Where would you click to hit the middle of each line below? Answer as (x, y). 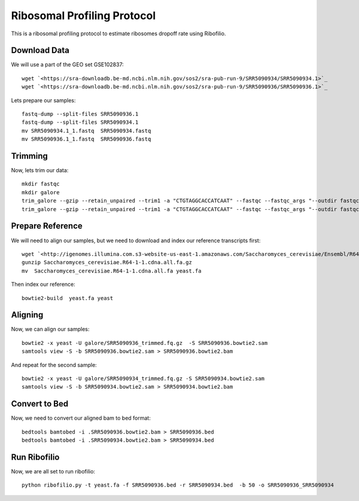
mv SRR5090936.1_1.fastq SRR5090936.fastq (86, 139)
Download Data (40, 51)
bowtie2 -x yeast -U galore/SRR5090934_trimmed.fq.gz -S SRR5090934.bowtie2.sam (143, 378)
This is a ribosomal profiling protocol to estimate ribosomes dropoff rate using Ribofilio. (118, 33)
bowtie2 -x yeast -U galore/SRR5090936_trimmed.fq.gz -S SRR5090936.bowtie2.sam (145, 343)
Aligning (27, 315)
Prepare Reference (47, 226)
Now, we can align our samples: (50, 329)
